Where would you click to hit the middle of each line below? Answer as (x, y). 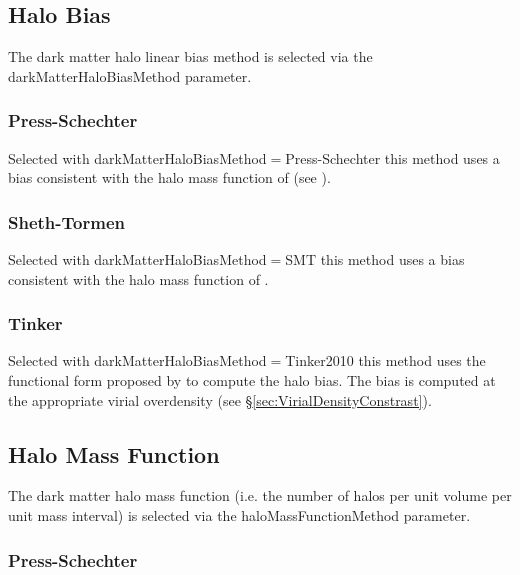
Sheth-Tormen (66, 221)
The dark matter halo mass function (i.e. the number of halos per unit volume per (260, 495)
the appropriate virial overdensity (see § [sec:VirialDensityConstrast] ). (220, 399)
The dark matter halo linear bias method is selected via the (190, 56)
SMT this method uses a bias (375, 259)
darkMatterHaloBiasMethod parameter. (130, 75)
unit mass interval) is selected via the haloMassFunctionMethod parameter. (239, 515)
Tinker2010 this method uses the (385, 360)
